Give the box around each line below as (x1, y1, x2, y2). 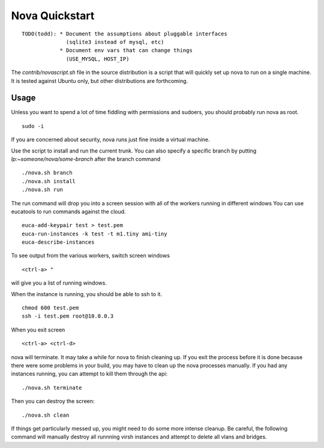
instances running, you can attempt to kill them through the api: (11, 370, 168, 378)
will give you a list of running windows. (11, 279, 107, 286)
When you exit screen (11, 326, 65, 333)
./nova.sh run (22, 186, 63, 193)
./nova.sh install (22, 178, 76, 184)
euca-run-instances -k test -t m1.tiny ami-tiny (22, 230, 167, 237)
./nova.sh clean (22, 411, 70, 419)
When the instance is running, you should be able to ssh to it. (11, 290, 162, 297)
